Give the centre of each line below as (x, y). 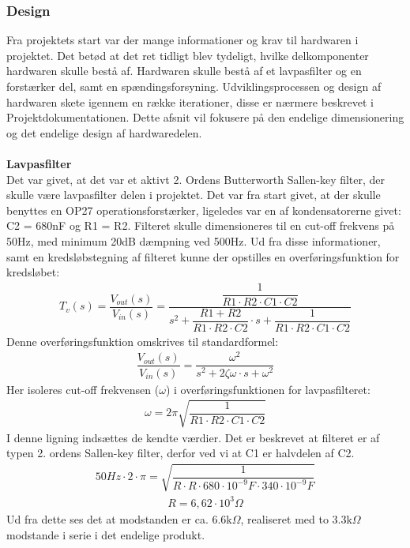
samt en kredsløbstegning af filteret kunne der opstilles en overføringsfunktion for (203, 256)
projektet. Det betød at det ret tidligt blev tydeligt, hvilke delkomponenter (188, 55)
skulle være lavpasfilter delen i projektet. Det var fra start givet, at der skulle (194, 195)
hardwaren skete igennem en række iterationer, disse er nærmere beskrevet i (190, 101)
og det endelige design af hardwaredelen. (104, 132)
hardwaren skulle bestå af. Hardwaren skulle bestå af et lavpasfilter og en (184, 71)
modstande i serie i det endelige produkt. (106, 534)
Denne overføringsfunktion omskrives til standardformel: (143, 341)
